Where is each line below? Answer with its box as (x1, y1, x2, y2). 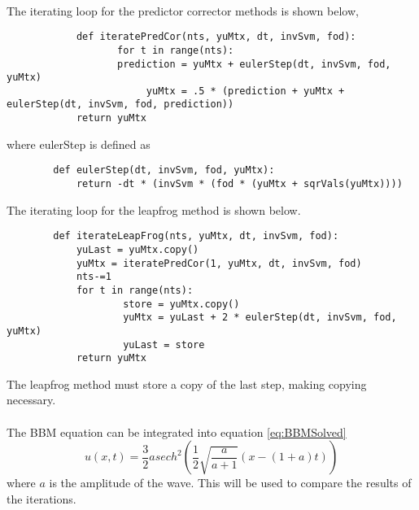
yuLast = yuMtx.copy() (76, 243, 199, 255)
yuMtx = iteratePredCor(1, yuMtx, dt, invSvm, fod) (76, 257, 362, 269)
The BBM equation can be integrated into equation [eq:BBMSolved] (7, 423, 347, 440)
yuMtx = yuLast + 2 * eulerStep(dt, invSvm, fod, (123, 312, 397, 324)
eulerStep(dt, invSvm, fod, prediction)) (7, 98, 234, 111)
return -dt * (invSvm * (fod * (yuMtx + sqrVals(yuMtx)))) (76, 178, 403, 190)
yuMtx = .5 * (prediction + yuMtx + (146, 85, 345, 97)
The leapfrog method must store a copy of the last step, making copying (7, 375, 367, 392)
